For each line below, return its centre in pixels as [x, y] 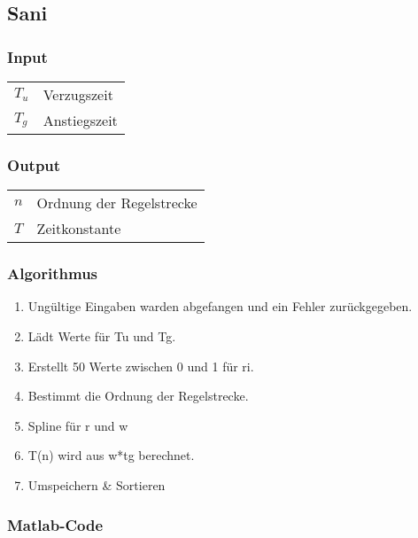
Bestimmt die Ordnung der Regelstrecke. [138, 396]
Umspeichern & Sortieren [97, 485]
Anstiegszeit [80, 120]
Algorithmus [53, 273]
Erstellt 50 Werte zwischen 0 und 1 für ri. [141, 366]
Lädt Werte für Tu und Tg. [102, 336]
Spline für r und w [78, 425]
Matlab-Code [55, 524]
